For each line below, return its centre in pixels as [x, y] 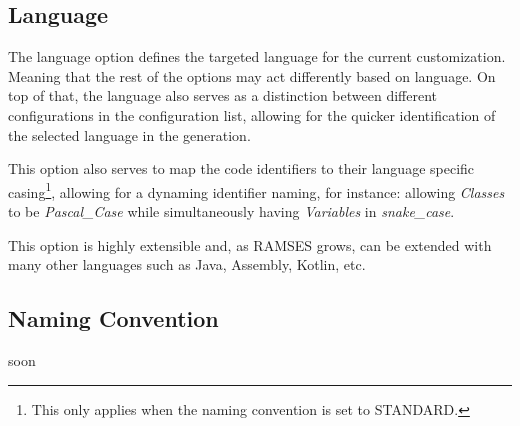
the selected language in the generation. [129, 134]
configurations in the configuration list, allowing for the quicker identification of [252, 114]
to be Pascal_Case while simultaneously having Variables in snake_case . [231, 211]
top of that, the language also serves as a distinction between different [222, 95]
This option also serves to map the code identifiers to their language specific [241, 168]
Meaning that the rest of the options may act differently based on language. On [252, 75]
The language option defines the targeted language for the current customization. [257, 56]
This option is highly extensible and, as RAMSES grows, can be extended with [250, 244]
